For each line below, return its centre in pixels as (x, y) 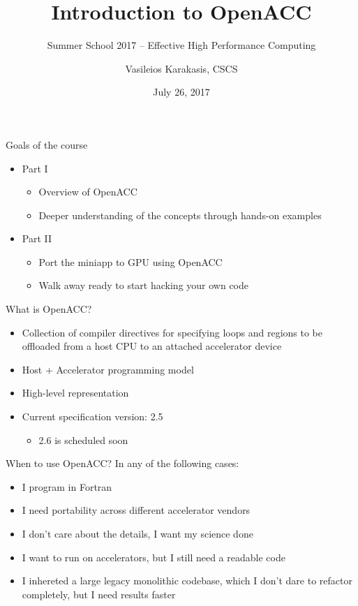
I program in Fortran (67, 486)
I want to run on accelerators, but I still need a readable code (154, 557)
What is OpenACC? (49, 309)
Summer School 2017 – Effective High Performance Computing (181, 45)
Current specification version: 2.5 (92, 416)
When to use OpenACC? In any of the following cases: (122, 463)
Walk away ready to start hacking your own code (144, 285)
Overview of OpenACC (88, 192)
